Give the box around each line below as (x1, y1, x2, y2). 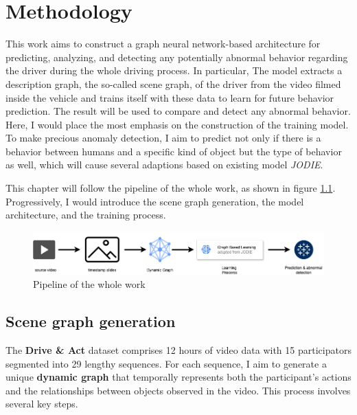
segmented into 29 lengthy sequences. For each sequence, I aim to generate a (5, 356, 327, 370)
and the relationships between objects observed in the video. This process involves (5, 383, 351, 397)
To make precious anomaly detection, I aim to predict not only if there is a (5, 131, 321, 145)
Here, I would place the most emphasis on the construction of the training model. (5, 117, 349, 131)
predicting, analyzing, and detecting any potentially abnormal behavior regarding (5, 49, 348, 64)
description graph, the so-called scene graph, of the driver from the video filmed (5, 76, 341, 91)
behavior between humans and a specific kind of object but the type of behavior (5, 144, 342, 158)
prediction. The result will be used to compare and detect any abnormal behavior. (5, 104, 351, 118)
